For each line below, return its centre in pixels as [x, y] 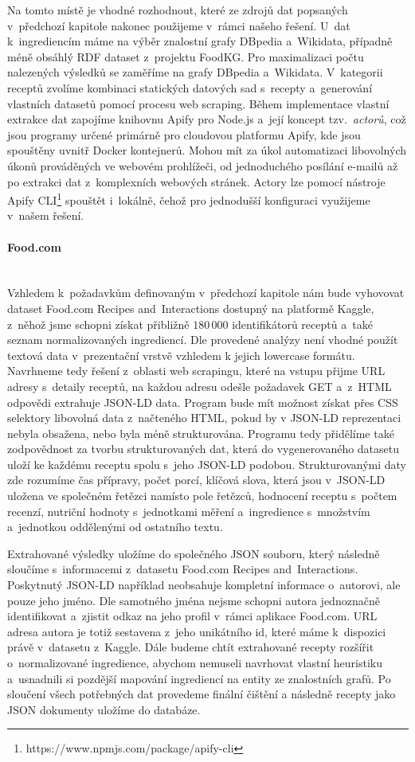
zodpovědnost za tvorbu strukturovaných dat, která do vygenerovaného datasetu [204, 449]
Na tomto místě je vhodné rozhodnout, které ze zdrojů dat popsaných [178, 10]
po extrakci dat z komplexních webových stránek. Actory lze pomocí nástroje [196, 181]
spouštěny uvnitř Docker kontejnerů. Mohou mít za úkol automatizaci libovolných [207, 150]
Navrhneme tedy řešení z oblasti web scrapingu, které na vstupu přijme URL [196, 371]
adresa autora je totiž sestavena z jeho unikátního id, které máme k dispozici [197, 631]
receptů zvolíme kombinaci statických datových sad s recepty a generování [190, 87]
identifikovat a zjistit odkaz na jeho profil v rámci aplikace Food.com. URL [192, 616]
